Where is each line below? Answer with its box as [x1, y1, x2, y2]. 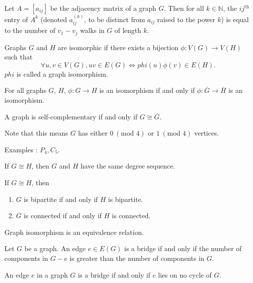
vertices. [194, 128, 219, 138]
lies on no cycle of [158, 269, 212, 280]
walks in [80, 25, 105, 35]
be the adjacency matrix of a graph [50, 3, 157, 13]
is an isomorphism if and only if [99, 85, 195, 95]
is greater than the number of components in [69, 253, 204, 263]
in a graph [37, 269, 68, 280]
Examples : [4, 144, 38, 154]
